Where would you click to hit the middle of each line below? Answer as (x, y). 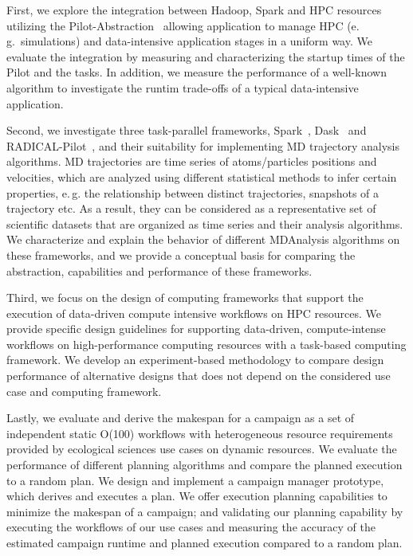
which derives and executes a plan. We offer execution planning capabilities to (197, 496)
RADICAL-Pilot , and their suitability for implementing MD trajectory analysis (203, 145)
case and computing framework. (84, 391)
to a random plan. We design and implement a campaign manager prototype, (195, 480)
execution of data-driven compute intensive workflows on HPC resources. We (194, 313)
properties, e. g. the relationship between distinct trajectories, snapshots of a (193, 192)
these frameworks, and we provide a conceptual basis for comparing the (181, 255)
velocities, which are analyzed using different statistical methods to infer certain (202, 176)
